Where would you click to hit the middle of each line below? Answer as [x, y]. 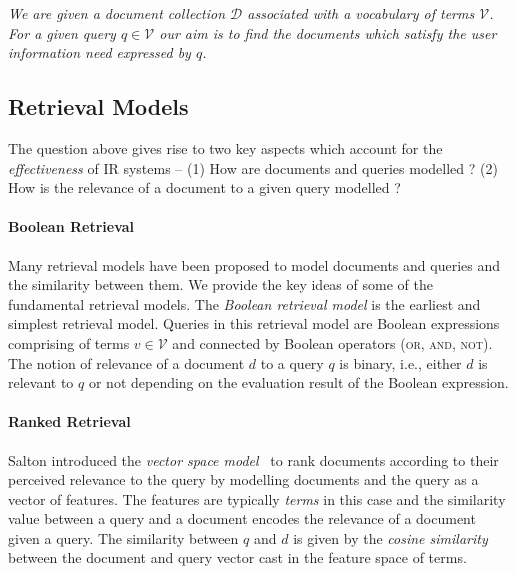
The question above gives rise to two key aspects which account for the [225, 147]
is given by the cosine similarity [390, 537]
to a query [292, 362]
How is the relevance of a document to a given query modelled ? [204, 187]
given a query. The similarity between [123, 537]
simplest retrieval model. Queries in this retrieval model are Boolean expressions [254, 323]
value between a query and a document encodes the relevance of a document [242, 518]
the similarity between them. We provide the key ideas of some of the [220, 284]
